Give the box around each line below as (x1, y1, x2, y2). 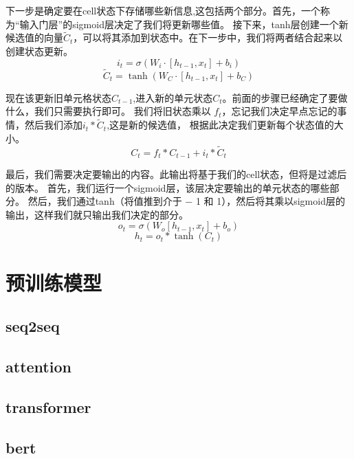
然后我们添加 (24, 117, 82, 132)
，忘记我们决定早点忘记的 (221, 104, 338, 118)
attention (5, 356, 71, 377)
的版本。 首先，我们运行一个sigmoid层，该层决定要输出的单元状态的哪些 (5, 180, 330, 194)
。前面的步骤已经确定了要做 (222, 90, 348, 104)
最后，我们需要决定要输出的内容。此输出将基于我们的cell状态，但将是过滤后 (5, 167, 347, 181)
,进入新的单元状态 (133, 90, 213, 104)
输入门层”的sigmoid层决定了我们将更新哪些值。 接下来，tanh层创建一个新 (19, 16, 349, 31)
